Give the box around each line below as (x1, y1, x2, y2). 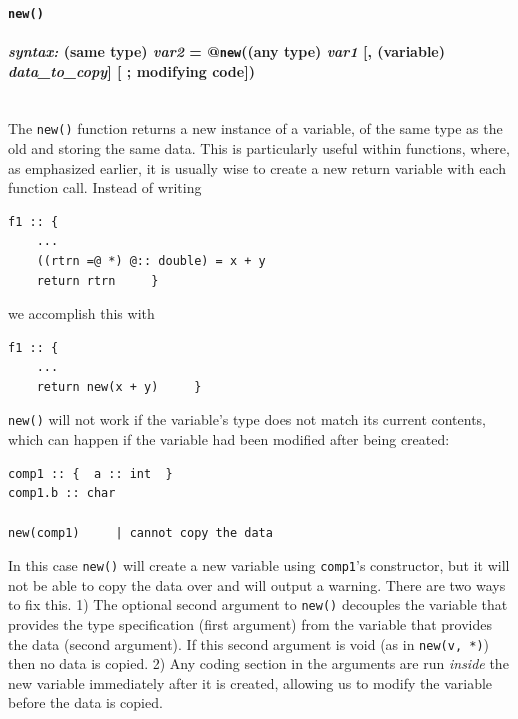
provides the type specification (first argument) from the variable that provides (8, 614, 492, 635)
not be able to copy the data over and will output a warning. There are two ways (8, 574, 506, 595)
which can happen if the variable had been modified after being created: (8, 429, 450, 450)
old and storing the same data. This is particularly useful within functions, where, (8, 137, 510, 158)
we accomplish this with (8, 303, 155, 324)
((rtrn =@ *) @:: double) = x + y (36, 253, 266, 268)
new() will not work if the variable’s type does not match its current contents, (8, 409, 487, 430)
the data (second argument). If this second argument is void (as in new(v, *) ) (8, 633, 489, 654)
